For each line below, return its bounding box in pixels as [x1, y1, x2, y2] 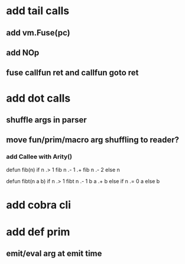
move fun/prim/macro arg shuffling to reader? [6, 135, 179, 145]
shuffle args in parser [6, 115, 87, 125]
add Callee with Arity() [6, 152, 73, 161]
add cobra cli [6, 198, 72, 211]
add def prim [6, 226, 70, 239]
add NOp [6, 47, 40, 57]
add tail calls [6, 4, 70, 18]
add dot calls [6, 92, 71, 105]
